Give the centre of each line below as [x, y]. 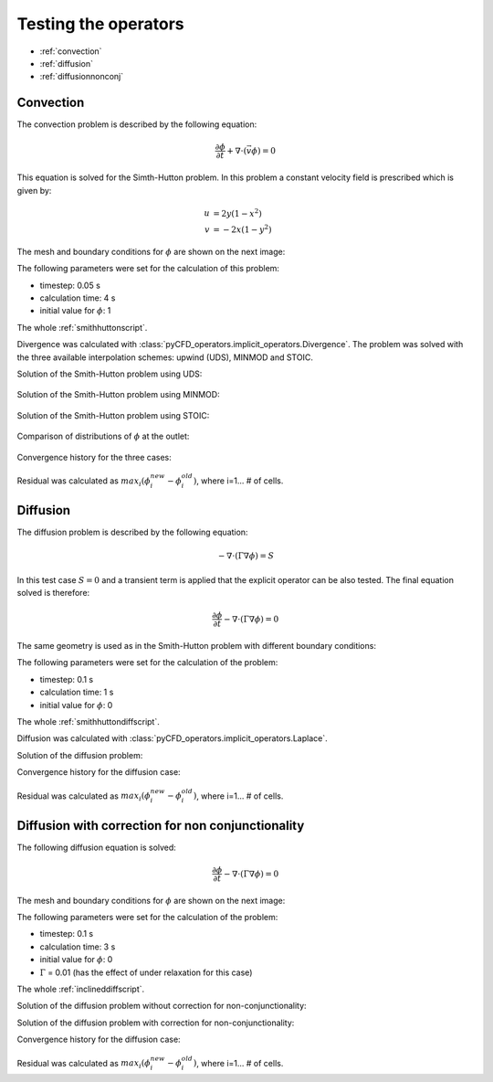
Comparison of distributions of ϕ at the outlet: [103, 436]
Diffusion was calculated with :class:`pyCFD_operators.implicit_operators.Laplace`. [172, 738]
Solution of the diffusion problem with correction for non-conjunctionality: [156, 1023]
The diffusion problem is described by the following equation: [132, 532]
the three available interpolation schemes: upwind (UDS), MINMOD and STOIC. [165, 357]
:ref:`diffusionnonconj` [81, 77]
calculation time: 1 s [77, 692]
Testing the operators [100, 24]
